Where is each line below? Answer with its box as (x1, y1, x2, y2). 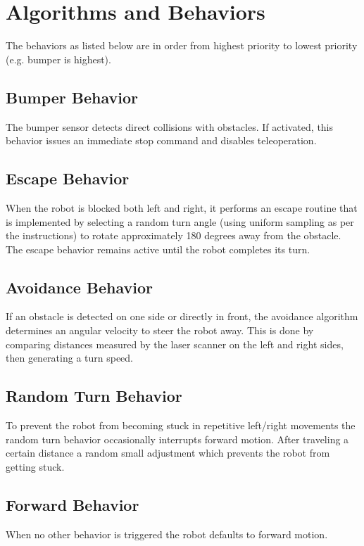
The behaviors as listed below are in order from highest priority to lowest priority (6, 38, 358, 53)
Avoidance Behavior (6, 276, 153, 298)
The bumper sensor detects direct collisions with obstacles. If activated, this (6, 119, 334, 134)
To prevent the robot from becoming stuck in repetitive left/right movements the (6, 418, 356, 433)
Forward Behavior (6, 493, 139, 515)
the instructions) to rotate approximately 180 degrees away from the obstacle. (6, 228, 341, 243)
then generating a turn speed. (6, 350, 134, 365)
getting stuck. (6, 459, 65, 474)
